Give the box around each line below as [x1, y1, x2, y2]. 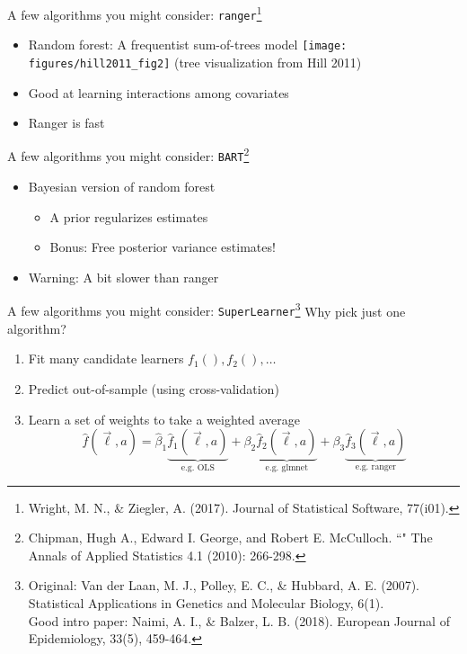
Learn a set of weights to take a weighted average [28, 409, 300, 428]
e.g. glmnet [265, 463, 308, 473]
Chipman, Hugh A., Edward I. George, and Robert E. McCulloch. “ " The [28, 528, 433, 547]
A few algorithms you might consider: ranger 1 [7, 3, 262, 23]
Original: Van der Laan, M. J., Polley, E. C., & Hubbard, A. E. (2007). [28, 576, 419, 595]
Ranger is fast [28, 113, 105, 132]
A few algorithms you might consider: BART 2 [7, 144, 250, 166]
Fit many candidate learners [28, 349, 184, 368]
